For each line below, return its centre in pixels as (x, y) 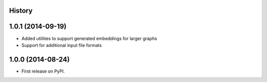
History (21, 11)
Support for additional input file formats (62, 45)
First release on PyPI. (43, 71)
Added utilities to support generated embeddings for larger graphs (89, 38)
